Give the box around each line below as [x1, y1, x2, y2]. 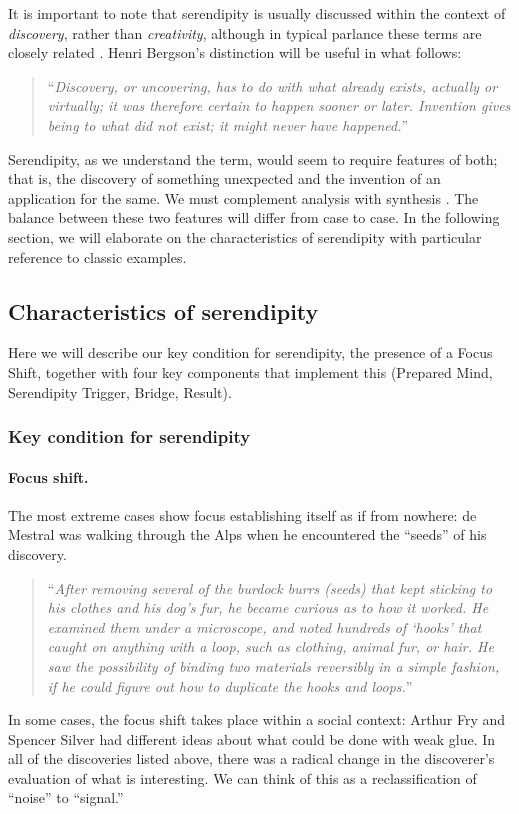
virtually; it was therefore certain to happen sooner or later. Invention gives [47, 95, 511, 116]
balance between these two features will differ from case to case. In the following [8, 207, 500, 228]
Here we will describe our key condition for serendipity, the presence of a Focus [8, 342, 493, 363]
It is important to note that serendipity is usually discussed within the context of [8, 3, 506, 23]
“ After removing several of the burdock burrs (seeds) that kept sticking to [47, 577, 493, 598]
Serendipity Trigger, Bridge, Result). [8, 381, 232, 402]
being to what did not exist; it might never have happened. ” [47, 114, 409, 135]
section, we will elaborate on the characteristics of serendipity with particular [8, 226, 482, 247]
